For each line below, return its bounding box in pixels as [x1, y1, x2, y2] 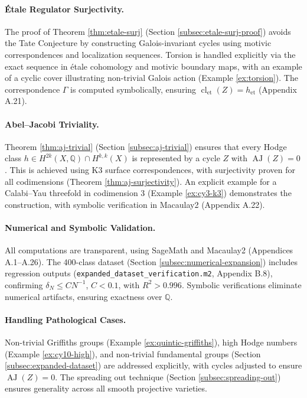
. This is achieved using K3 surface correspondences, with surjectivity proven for [5, 163, 295, 175]
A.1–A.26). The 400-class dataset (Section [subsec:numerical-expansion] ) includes [5, 255, 298, 267]
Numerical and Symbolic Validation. [5, 221, 156, 233]
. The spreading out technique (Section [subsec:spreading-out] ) [55, 370, 281, 383]
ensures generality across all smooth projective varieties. [5, 382, 207, 394]
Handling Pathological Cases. [5, 313, 126, 325]
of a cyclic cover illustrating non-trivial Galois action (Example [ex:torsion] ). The [5, 71, 298, 84]
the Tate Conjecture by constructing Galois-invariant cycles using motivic [5, 37, 272, 49]
